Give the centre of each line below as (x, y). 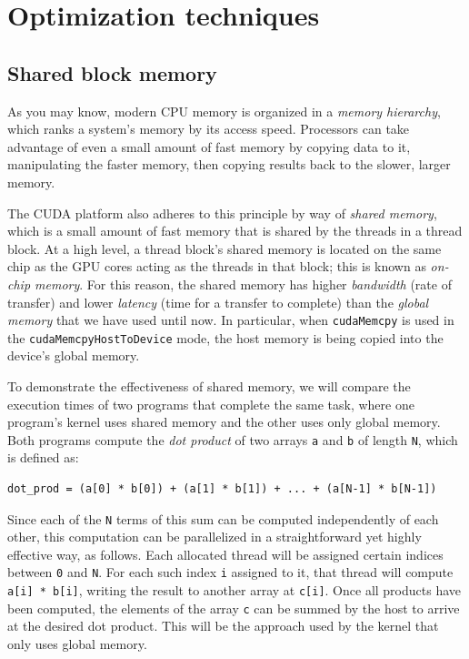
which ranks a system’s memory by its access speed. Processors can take (209, 129)
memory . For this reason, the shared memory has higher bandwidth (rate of (243, 284)
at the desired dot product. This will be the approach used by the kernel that (223, 626)
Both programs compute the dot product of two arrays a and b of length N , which (233, 439)
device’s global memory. (74, 355)
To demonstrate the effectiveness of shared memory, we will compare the (209, 386)
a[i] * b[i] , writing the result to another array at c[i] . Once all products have (234, 590)
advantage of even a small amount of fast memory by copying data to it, (209, 146)
